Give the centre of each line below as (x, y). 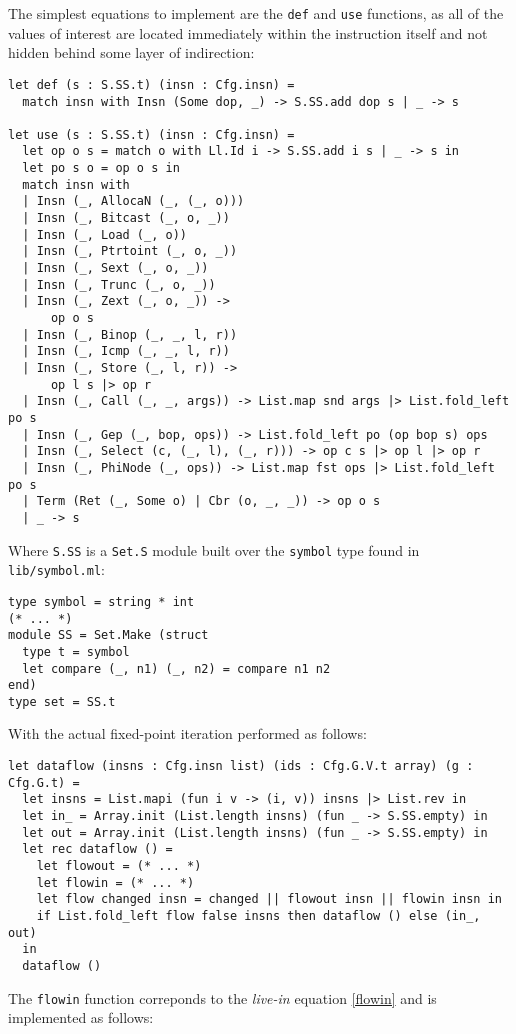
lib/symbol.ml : (56, 569)
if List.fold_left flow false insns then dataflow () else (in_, (258, 915)
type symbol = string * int (101, 601)
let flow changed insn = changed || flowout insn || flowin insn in (269, 899)
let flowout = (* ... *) (119, 866)
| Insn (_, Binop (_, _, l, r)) (130, 334)
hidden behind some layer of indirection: (131, 52)
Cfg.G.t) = (44, 782)
